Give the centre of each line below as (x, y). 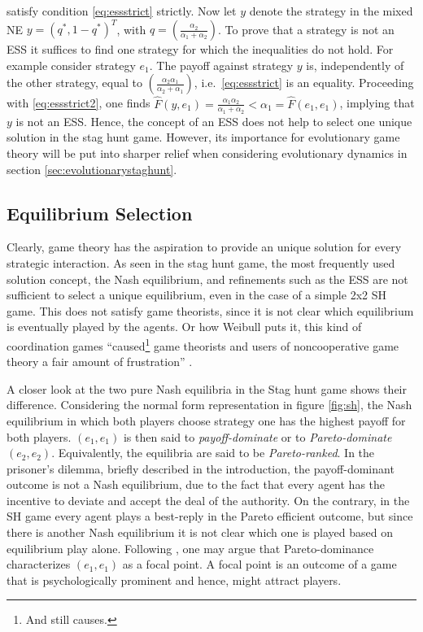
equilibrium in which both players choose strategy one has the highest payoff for (206, 420)
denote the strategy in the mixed (331, 11)
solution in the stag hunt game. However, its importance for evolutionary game (203, 137)
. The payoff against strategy (221, 65)
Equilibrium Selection (100, 213)
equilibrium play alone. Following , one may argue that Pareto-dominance (190, 548)
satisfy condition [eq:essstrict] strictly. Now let (122, 11)
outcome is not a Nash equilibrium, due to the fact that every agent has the (196, 484)
